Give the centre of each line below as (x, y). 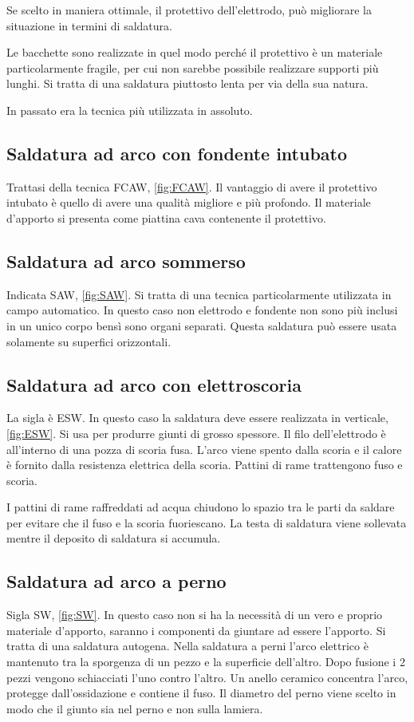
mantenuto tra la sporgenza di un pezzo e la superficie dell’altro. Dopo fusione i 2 (206, 662)
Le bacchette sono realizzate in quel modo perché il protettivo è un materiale (195, 52)
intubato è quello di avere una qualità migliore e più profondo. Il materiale (189, 202)
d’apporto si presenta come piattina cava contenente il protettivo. (166, 217)
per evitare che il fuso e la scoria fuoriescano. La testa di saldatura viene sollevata (207, 522)
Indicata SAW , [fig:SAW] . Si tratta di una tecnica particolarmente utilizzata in (199, 294)
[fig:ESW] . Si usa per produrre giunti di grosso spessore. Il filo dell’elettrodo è (196, 433)
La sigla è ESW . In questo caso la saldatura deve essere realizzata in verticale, (197, 418)
